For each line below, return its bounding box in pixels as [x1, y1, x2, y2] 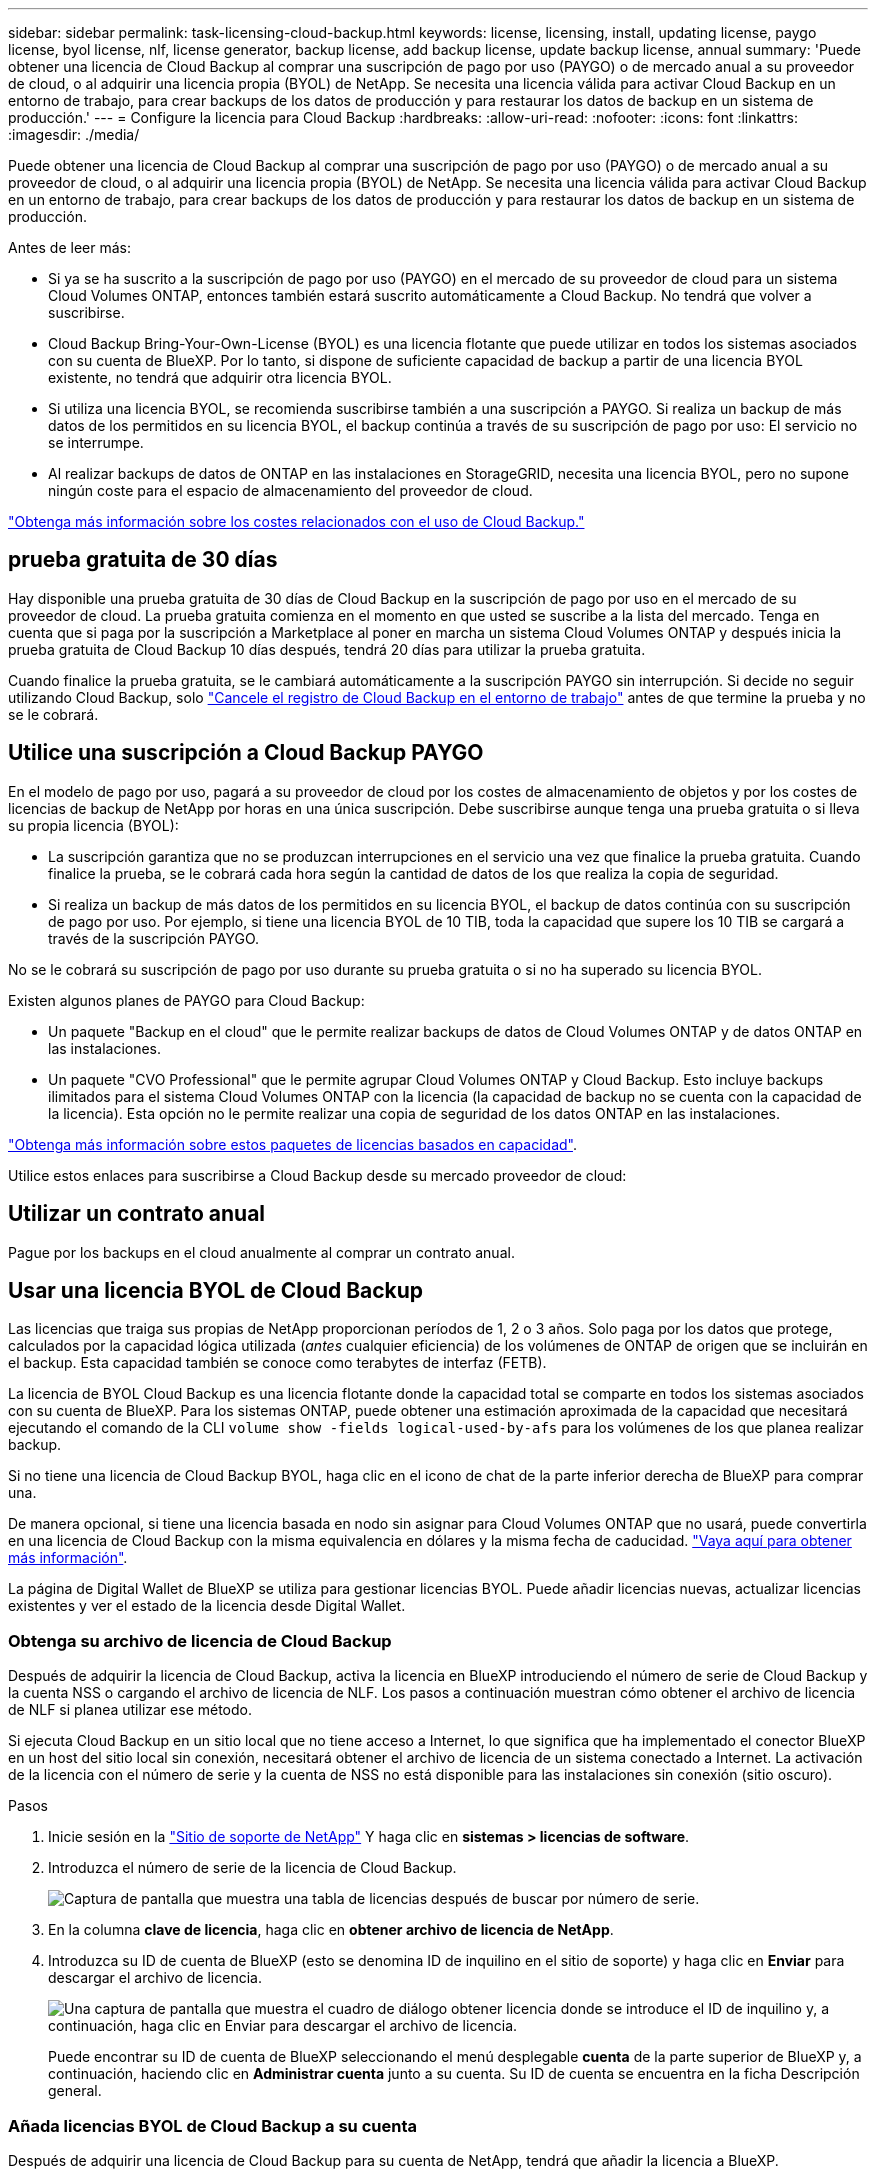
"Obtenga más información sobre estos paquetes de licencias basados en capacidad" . [8, 1135, 578, 1153]
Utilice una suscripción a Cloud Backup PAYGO [8, 740, 484, 766]
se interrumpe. [48, 434, 144, 451]
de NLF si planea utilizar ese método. [8, 1701, 252, 1719]
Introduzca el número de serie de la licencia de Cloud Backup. [48, 1859, 457, 1877]
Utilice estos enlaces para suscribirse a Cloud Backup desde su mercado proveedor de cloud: [8, 1166, 627, 1184]
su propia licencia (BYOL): [8, 816, 179, 834]
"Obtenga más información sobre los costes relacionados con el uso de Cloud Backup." [8, 513, 585, 530]
